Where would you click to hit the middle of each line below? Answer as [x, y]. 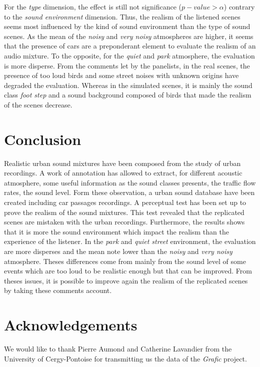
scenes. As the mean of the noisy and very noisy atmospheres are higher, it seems [129, 36]
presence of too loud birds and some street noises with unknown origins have [121, 75]
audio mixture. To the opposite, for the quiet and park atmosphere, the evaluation [129, 55]
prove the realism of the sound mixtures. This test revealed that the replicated [124, 212]
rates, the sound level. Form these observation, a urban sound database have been [129, 192]
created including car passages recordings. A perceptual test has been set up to [125, 202]
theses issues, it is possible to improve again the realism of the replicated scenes [126, 280]
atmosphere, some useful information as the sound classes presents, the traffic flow [130, 182]
